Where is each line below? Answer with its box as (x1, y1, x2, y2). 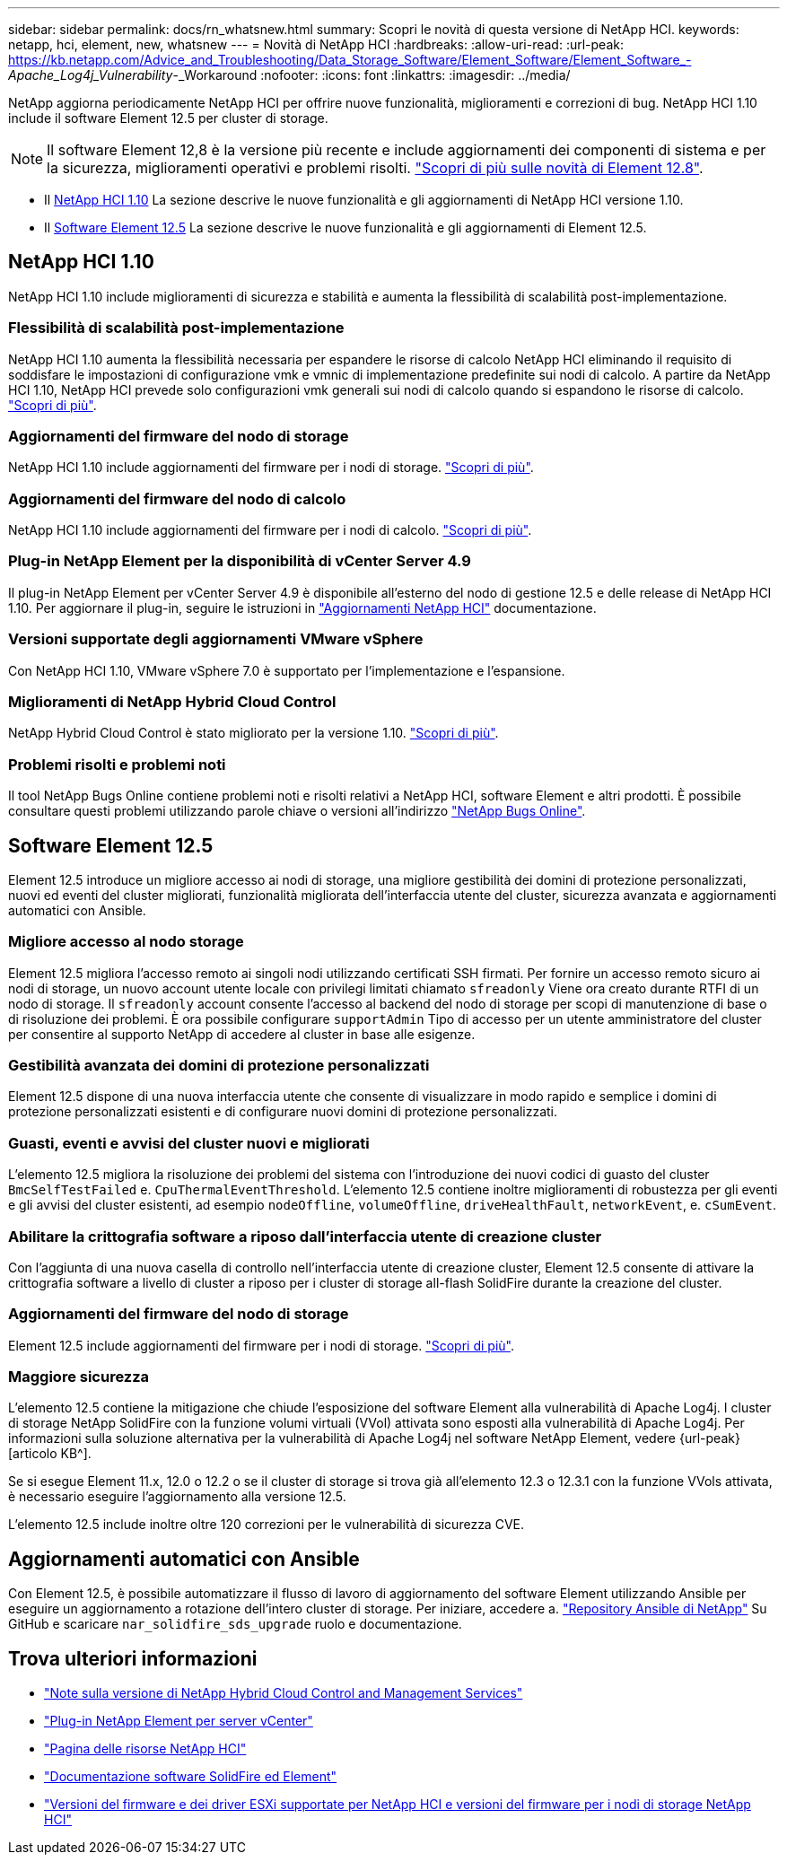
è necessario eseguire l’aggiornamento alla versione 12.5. (8, 1489, 346, 1505)
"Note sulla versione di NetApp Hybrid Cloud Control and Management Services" (44, 1685, 523, 1701)
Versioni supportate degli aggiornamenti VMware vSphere (8, 630, 424, 649)
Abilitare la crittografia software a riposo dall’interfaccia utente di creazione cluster (8, 1227, 602, 1246)
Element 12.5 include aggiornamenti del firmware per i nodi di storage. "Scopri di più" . (8, 1337, 514, 1353)
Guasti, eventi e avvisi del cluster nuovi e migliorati (8, 1133, 370, 1152)
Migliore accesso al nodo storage (8, 932, 244, 951)
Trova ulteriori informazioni (8, 1647, 258, 1670)
